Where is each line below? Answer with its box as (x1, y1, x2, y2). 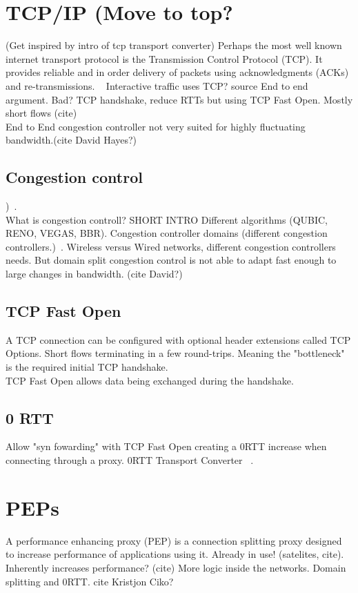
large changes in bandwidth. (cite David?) (6, 266, 183, 281)
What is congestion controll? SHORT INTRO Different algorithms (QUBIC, (6, 212, 328, 226)
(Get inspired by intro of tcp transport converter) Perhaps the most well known (6, 38, 342, 52)
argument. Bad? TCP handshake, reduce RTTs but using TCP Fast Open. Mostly (6, 92, 353, 106)
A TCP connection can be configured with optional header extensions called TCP (6, 332, 351, 347)
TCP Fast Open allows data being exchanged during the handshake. (6, 373, 294, 387)
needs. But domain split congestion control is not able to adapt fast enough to (6, 253, 337, 267)
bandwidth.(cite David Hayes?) (6, 133, 137, 147)
